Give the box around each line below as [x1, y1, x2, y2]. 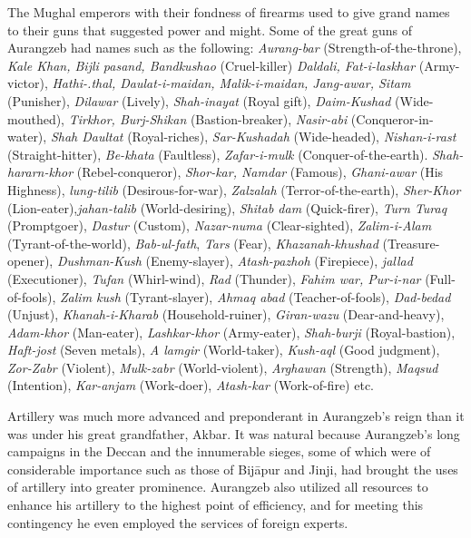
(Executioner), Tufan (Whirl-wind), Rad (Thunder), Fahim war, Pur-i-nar [7, 269, 421, 288]
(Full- [425, 269, 456, 288]
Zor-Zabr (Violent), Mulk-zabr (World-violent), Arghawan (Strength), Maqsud [7, 357, 438, 377]
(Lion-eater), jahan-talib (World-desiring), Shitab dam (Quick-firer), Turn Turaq [7, 198, 447, 217]
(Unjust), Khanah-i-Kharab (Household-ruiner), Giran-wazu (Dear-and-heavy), [7, 305, 445, 324]
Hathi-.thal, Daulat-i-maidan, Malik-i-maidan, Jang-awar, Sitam [52, 73, 411, 93]
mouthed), [7, 109, 65, 128]
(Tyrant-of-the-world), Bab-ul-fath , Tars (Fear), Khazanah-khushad [7, 233, 378, 252]
